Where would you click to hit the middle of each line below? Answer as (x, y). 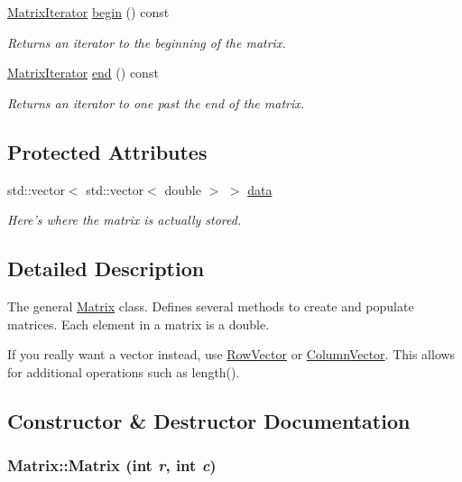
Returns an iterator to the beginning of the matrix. (147, 42)
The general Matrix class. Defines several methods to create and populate (211, 306)
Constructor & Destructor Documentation (209, 420)
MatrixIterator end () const (83, 73)
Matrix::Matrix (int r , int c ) (112, 465)
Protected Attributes (107, 151)
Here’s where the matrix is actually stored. (125, 220)
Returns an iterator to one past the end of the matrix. (156, 102)
